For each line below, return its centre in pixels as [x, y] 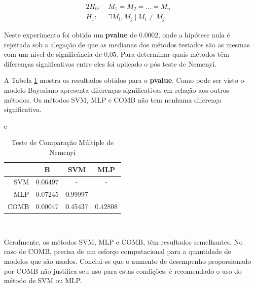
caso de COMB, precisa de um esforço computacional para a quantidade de [118, 251]
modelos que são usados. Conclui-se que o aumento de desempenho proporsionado [127, 261]
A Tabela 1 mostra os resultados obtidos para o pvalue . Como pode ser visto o [124, 80]
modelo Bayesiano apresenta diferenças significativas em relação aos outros [117, 90]
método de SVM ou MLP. [43, 280]
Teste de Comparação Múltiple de [63, 142]
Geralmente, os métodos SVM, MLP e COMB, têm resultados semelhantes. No [123, 241]
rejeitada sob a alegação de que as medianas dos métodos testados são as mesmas [127, 44]
